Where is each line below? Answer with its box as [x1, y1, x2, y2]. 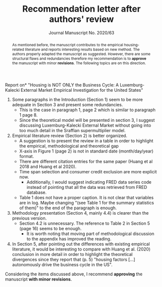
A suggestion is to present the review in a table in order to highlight [19, 137, 154, 144]
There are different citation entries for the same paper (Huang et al [19, 158, 153, 164]
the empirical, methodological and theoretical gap [19, 143, 119, 149]
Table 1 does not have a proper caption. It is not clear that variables [19, 194, 154, 200]
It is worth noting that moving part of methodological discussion [26, 231, 154, 236]
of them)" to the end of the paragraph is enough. [19, 205, 117, 211]
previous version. [12, 215, 47, 221]
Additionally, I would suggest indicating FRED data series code [26, 179, 152, 185]
